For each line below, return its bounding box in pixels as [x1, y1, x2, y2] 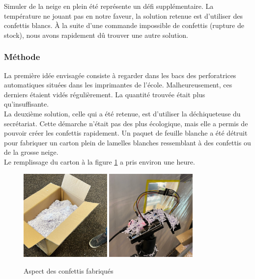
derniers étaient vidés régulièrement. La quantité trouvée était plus [4, 89, 205, 99]
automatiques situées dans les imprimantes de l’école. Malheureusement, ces [4, 80, 232, 90]
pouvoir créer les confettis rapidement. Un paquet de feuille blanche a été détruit [4, 128, 248, 138]
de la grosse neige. [4, 147, 58, 157]
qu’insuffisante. [4, 99, 49, 109]
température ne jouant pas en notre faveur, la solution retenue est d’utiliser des [4, 10, 243, 21]
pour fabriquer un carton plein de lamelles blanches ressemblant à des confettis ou [4, 137, 251, 147]
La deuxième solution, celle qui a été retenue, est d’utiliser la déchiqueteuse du [4, 108, 241, 118]
